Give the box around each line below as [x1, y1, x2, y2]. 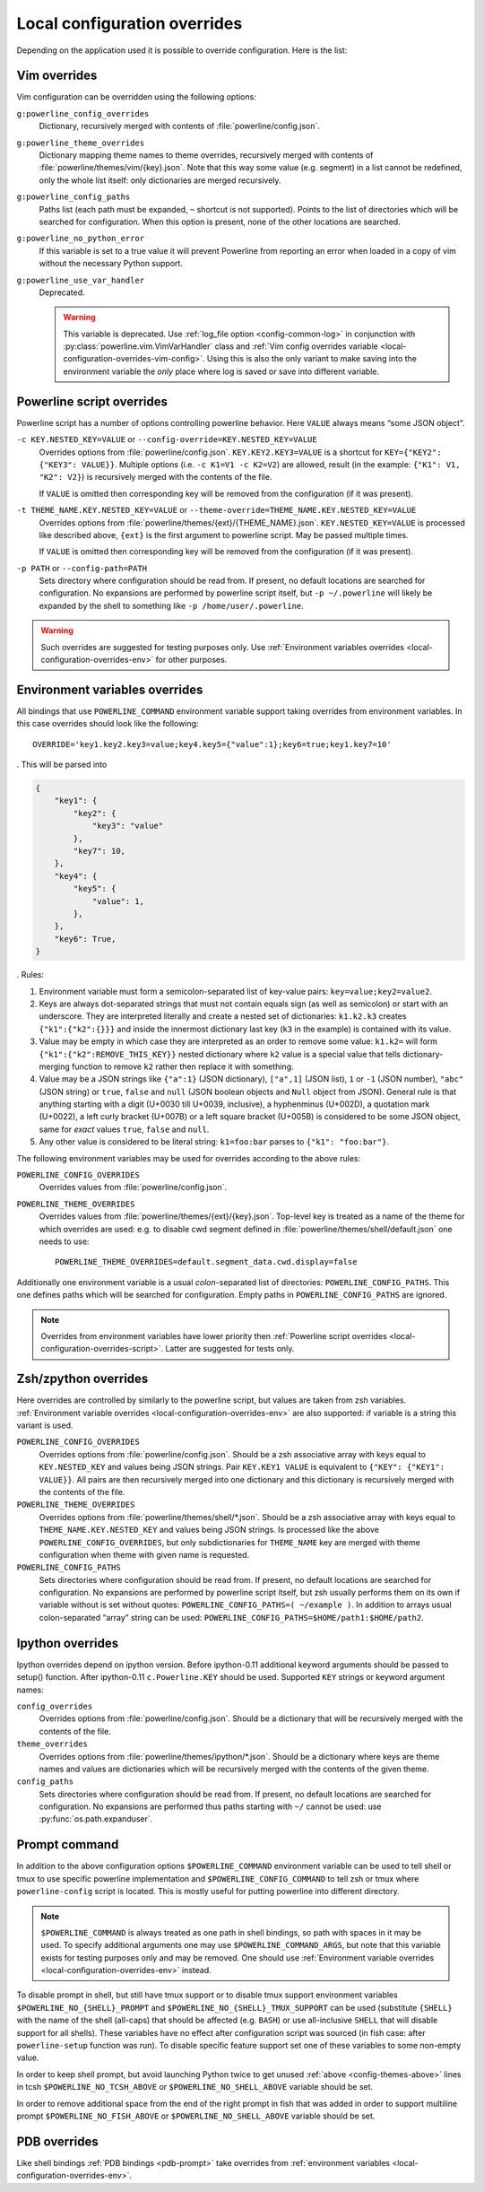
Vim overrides [16, 68, 98, 83]
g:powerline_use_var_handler [16, 274, 145, 285]
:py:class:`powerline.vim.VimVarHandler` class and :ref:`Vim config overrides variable [63, 341, 378, 352]
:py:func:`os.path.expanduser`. [39, 1814, 153, 1824]
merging [39, 1061, 71, 1072]
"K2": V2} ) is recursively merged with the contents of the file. [39, 472, 272, 483]
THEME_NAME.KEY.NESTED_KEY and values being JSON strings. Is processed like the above [39, 1525, 380, 1535]
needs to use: [39, 1236, 90, 1247]
